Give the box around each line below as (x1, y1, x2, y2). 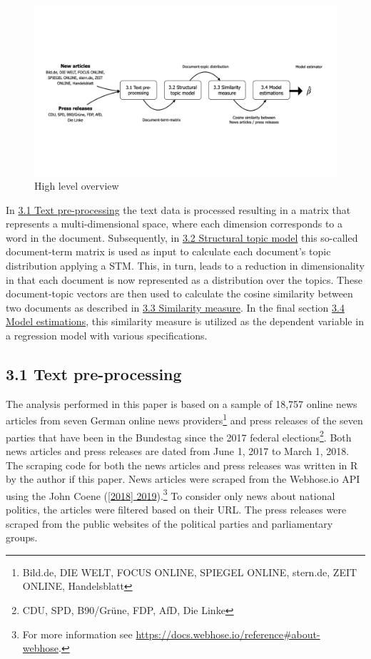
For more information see (22, 626, 133, 641)
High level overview (34, 178, 119, 193)
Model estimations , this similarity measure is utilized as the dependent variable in (6, 314, 364, 329)
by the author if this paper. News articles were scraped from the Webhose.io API (6, 471, 360, 486)
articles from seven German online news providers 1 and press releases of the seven (6, 411, 363, 428)
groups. (6, 530, 38, 545)
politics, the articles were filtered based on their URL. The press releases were (6, 501, 347, 516)
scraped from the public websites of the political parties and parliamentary (6, 516, 333, 531)
